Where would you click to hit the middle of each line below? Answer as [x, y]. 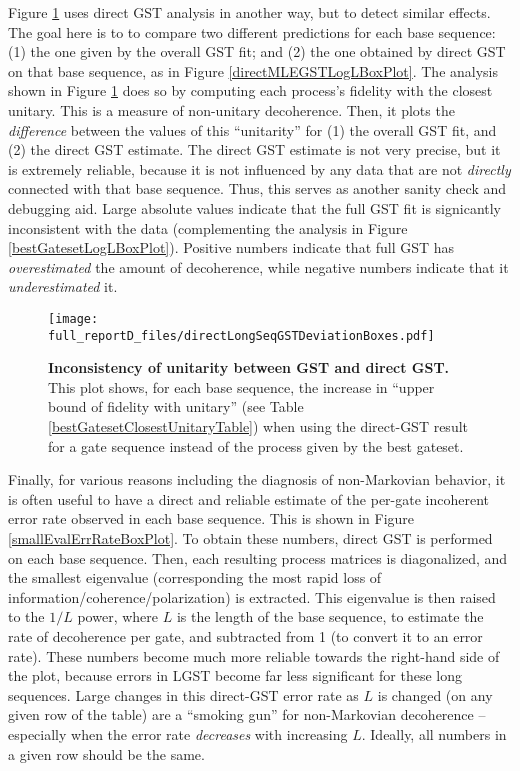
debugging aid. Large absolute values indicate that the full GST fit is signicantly [255, 207]
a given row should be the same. [106, 753]
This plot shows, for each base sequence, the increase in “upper [241, 386]
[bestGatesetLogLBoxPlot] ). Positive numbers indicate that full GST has [231, 247]
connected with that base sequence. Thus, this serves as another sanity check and [257, 188]
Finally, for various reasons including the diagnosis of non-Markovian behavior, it [257, 479]
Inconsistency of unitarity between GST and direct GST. [249, 367]
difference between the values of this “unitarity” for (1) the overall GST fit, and [252, 129]
